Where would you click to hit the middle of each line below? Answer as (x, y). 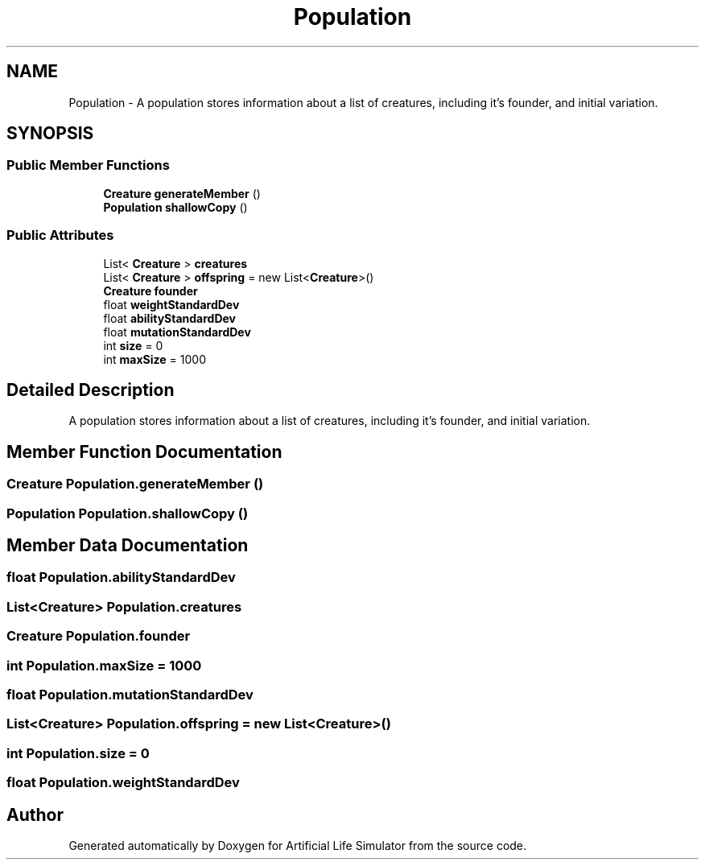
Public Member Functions (88, 165)
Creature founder (150, 291)
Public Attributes (60, 235)
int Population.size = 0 (78, 753)
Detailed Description (91, 390)
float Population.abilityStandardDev (121, 577)
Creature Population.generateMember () (135, 484)
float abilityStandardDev (170, 318)
